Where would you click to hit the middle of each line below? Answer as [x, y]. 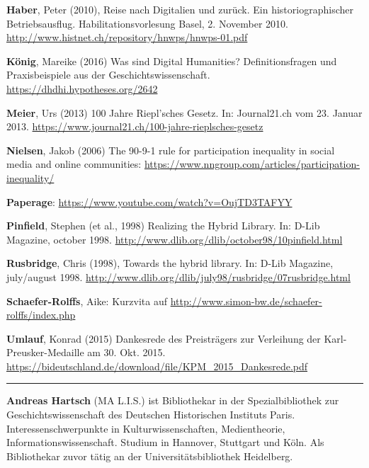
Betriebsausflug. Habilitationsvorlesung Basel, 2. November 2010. [147, 23]
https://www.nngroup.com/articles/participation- [252, 164]
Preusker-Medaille [45, 352]
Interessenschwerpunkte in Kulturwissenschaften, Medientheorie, [146, 428]
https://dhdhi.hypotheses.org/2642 [82, 88]
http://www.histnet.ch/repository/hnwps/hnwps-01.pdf [127, 37]
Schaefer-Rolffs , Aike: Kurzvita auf [87, 301]
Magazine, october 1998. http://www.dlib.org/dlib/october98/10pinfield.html [175, 239]
